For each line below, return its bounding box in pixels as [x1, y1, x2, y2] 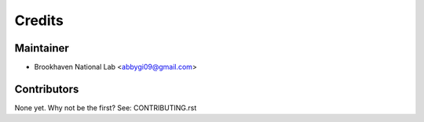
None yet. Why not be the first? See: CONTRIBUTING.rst [14, 102, 197, 113]
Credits [14, 12, 64, 29]
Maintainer [14, 41, 70, 55]
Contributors [14, 82, 79, 95]
